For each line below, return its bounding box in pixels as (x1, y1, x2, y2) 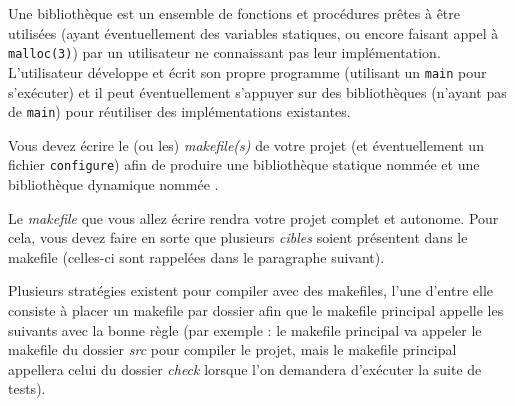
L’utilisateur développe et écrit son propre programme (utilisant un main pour (8, 61, 487, 82)
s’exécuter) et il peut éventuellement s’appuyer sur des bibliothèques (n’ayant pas (8, 81, 507, 102)
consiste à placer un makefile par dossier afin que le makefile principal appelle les (8, 299, 504, 320)
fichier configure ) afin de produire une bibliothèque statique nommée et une (8, 154, 480, 175)
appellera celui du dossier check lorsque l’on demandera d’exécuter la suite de (8, 358, 482, 379)
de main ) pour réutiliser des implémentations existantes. (8, 101, 351, 122)
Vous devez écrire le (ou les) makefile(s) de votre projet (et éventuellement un (8, 134, 484, 155)
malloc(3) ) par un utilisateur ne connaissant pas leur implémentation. (8, 42, 441, 63)
